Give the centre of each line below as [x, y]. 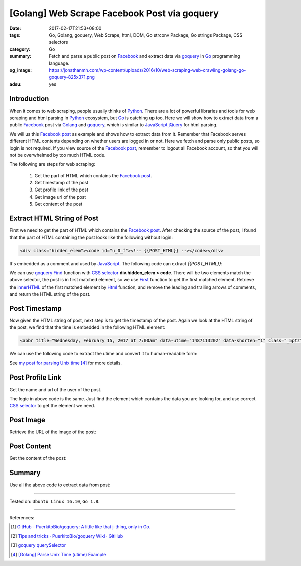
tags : [15, 35]
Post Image [27, 420]
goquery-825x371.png [72, 77]
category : [20, 49]
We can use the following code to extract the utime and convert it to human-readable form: [103, 354]
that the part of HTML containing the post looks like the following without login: [91, 237]
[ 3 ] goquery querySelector [38, 545]
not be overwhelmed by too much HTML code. [57, 155]
